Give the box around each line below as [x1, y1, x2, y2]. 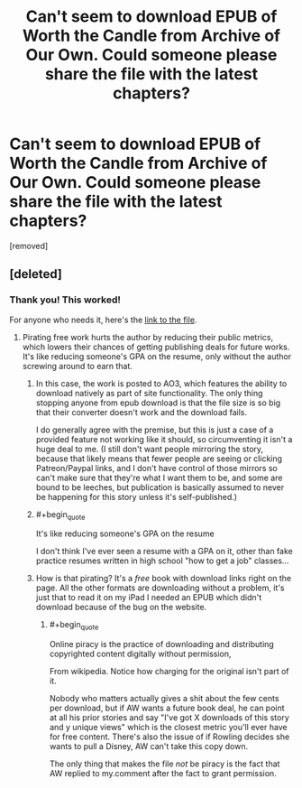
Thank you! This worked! [9, 293, 122, 306]
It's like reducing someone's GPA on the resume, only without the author [22, 350, 291, 362]
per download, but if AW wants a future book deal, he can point [49, 702, 286, 714]
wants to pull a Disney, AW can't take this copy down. [49, 741, 249, 752]
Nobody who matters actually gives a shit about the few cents [49, 693, 279, 704]
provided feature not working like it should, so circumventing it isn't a [35, 433, 293, 444]
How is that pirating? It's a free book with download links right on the [35, 573, 291, 584]
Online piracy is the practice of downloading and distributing [49, 639, 275, 650]
